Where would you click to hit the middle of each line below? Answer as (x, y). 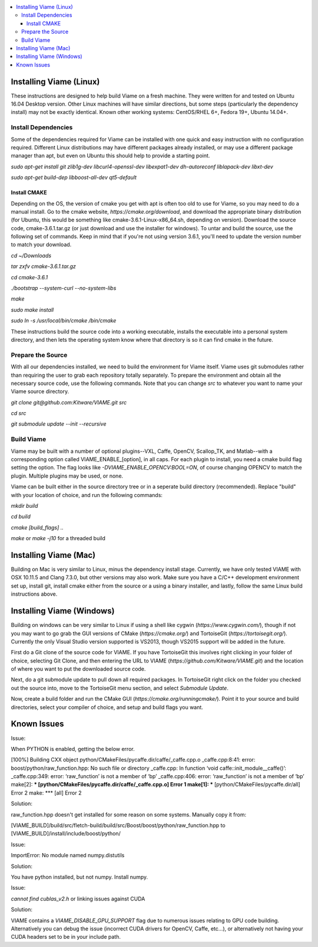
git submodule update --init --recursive (59, 424)
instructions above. (34, 594)
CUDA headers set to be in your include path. (66, 937)
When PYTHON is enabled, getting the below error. (73, 749)
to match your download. (41, 244)
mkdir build (24, 505)
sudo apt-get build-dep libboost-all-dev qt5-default (74, 178)
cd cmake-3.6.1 (29, 277)
